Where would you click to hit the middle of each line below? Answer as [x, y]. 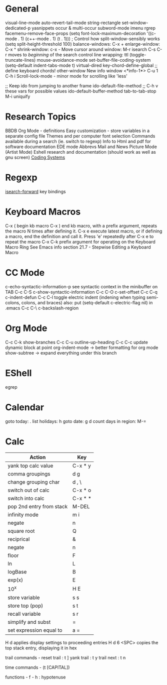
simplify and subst [29, 622]
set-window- [135, 23]
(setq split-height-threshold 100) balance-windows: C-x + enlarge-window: [82, 44]
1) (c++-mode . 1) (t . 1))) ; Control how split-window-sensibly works [90, 39]
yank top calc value [30, 466]
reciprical [19, 539]
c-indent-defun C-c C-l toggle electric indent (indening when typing [75, 297]
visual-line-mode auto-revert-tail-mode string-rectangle [63, 23]
